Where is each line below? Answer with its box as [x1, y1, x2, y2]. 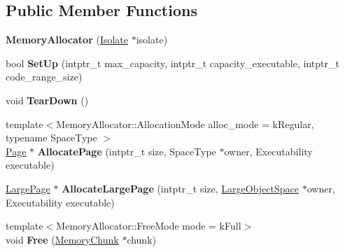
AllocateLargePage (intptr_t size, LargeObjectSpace [62, 181, 300, 195]
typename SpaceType [6, 130, 97, 145]
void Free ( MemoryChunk [6, 232, 119, 246]
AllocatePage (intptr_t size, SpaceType [37, 143, 216, 158]
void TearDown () [6, 92, 89, 107]
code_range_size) [6, 69, 83, 84]
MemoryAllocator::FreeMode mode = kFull [56, 218, 241, 233]
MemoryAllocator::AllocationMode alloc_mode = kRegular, [56, 116, 314, 131]
